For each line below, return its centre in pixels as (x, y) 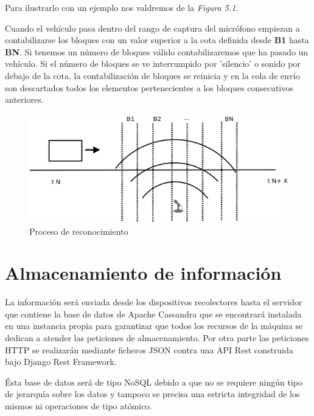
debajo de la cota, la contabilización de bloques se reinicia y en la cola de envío (152, 75)
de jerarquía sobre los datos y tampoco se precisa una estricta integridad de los (152, 394)
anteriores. (24, 99)
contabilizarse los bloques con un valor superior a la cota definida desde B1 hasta (157, 40)
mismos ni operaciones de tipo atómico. (78, 406)
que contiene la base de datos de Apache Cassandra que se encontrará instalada (153, 314)
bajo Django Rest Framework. (61, 362)
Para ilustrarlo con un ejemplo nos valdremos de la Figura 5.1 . (122, 7)
